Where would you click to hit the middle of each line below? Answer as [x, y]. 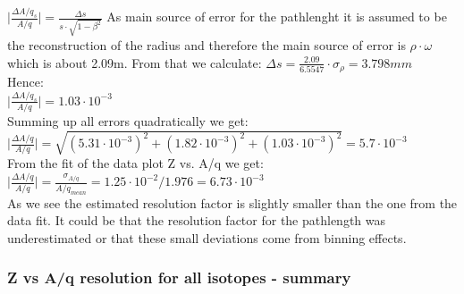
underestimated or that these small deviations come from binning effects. [207, 237]
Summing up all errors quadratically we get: [128, 121]
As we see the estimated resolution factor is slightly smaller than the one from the [232, 202]
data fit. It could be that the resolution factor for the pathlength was [197, 220]
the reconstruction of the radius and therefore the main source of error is [207, 44]
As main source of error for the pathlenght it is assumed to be [277, 17]
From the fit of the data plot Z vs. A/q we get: [135, 163]
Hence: [25, 82]
